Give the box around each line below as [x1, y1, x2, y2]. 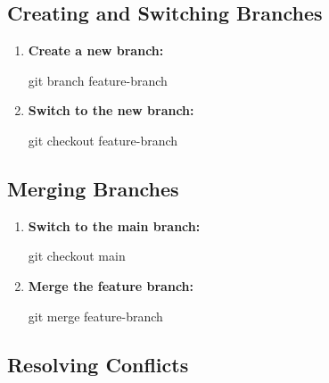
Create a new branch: [28, 41, 164, 60]
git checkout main [28, 246, 126, 265]
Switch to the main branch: [28, 216, 201, 235]
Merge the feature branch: [28, 276, 194, 295]
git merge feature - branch [28, 306, 163, 325]
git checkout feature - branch [28, 130, 178, 149]
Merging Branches [7, 174, 179, 202]
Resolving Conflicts [7, 350, 189, 378]
